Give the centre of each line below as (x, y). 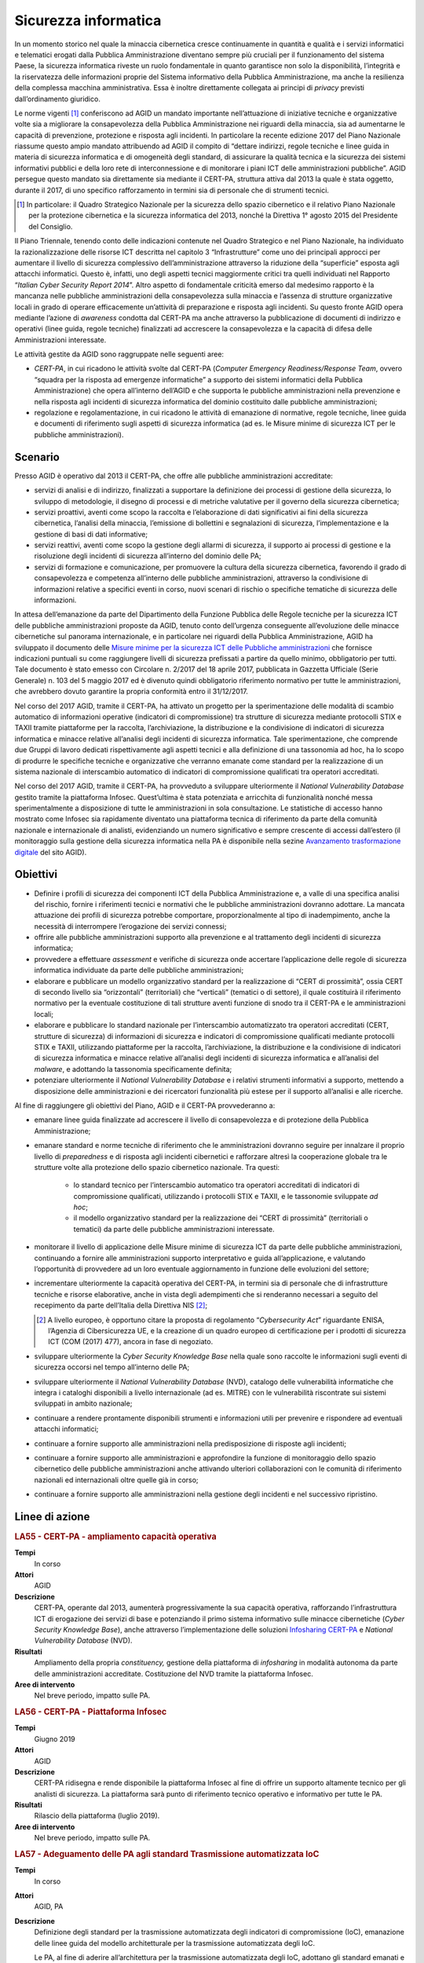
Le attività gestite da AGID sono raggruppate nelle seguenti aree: (119, 354)
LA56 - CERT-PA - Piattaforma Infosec (91, 1712)
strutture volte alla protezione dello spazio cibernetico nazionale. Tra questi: (157, 1167)
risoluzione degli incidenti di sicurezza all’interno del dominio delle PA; (148, 556)
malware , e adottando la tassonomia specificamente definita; (133, 1069)
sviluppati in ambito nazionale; (83, 1404)
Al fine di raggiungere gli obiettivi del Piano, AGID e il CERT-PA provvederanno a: (145, 1105)
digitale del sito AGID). (51, 852)
